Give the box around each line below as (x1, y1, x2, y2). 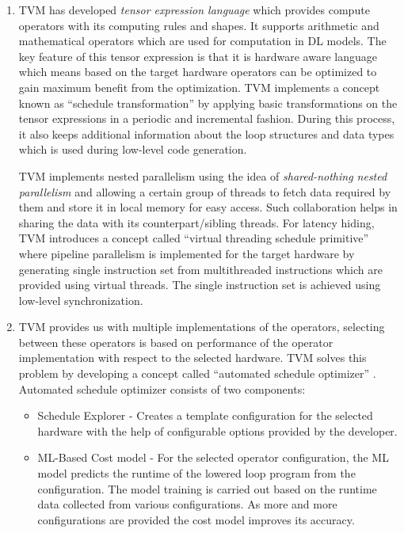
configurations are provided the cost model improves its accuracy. (37, 511, 355, 527)
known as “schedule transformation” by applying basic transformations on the (18, 94, 398, 111)
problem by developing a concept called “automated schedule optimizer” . (18, 365, 376, 382)
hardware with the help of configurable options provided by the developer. (37, 422, 398, 439)
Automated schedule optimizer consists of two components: (18, 380, 306, 397)
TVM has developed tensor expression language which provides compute (18, 2, 370, 17)
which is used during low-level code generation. (18, 141, 247, 158)
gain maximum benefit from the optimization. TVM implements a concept (18, 78, 380, 95)
